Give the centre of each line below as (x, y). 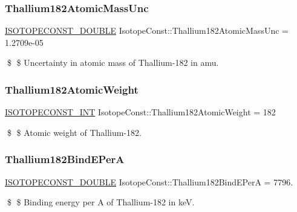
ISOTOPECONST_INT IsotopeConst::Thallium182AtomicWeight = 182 (140, 112)
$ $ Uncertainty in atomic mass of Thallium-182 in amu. (113, 63)
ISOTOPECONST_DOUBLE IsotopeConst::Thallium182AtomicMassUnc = (147, 31)
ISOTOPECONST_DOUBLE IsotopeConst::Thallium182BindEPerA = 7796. (149, 181)
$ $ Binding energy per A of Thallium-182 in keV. (101, 202)
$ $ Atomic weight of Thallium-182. (74, 132)
